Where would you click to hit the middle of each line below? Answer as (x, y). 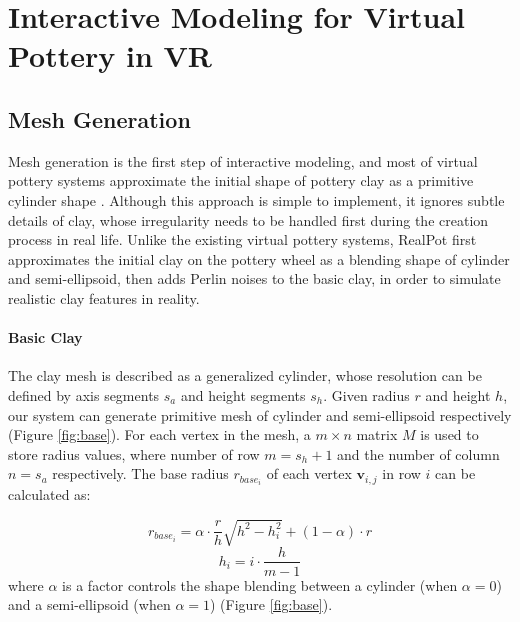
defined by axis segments (84, 394)
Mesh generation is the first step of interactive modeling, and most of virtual (243, 160)
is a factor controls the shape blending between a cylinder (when (260, 584)
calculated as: (49, 494)
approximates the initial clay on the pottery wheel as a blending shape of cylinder (259, 258)
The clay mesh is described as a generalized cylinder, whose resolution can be (245, 375)
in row (401, 473)
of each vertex (309, 473)
